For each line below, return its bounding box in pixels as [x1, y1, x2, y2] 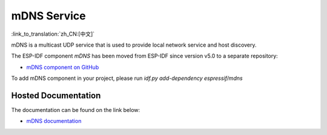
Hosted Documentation [11, 90, 101, 100]
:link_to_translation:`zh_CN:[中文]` [11, 30, 95, 38]
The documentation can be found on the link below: [11, 107, 140, 114]
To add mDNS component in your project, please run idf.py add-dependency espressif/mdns [11, 74, 243, 82]
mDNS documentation [26, 117, 82, 125]
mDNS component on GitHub [26, 64, 99, 71]
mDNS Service [11, 9, 86, 22]
